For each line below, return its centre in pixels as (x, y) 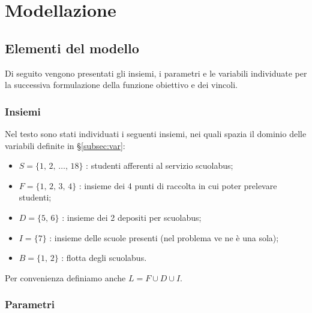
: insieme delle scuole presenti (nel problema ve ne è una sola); (164, 237)
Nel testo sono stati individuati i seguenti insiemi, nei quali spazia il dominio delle (156, 133)
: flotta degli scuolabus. (104, 258)
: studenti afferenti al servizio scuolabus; (160, 165)
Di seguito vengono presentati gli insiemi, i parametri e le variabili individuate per (156, 73)
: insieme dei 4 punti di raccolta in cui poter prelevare (178, 185)
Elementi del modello (72, 48)
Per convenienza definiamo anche (65, 277)
